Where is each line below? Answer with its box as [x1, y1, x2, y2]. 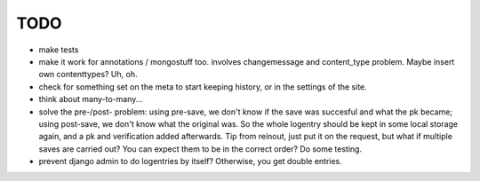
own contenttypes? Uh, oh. [38, 69, 138, 80]
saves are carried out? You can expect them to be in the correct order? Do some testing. [38, 143, 363, 154]
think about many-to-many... [38, 94, 143, 105]
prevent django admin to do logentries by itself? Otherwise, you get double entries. [38, 156, 342, 167]
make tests [38, 44, 79, 55]
